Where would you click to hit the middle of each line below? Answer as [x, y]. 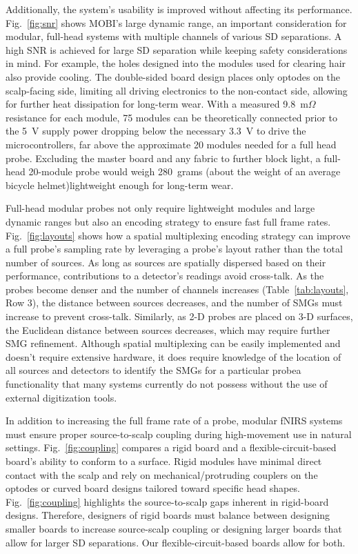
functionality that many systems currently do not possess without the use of [167, 384]
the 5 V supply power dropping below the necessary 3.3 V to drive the [156, 131]
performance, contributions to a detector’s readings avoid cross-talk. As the [165, 276]
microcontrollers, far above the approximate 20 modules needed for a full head [171, 144]
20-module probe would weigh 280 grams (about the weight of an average [185, 171]
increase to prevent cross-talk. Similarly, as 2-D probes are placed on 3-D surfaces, [179, 316]
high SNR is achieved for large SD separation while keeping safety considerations [177, 49]
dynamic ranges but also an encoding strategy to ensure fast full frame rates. [168, 221]
